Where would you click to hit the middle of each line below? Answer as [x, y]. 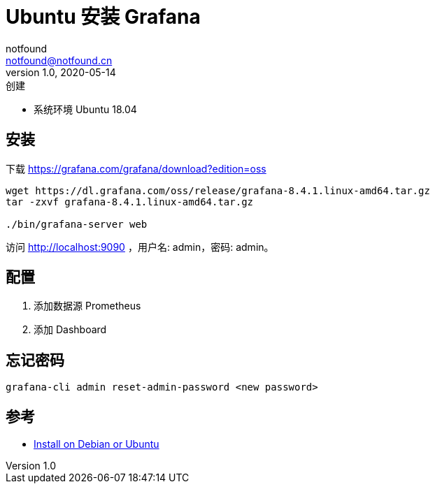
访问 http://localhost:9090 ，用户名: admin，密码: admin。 [140, 247]
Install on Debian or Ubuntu [97, 444]
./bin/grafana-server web [77, 224]
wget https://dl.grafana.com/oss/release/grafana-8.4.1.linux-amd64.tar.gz [218, 190]
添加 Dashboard [70, 330]
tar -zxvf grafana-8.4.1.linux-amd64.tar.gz [130, 202]
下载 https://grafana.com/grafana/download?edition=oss [136, 168]
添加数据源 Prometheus [87, 306]
